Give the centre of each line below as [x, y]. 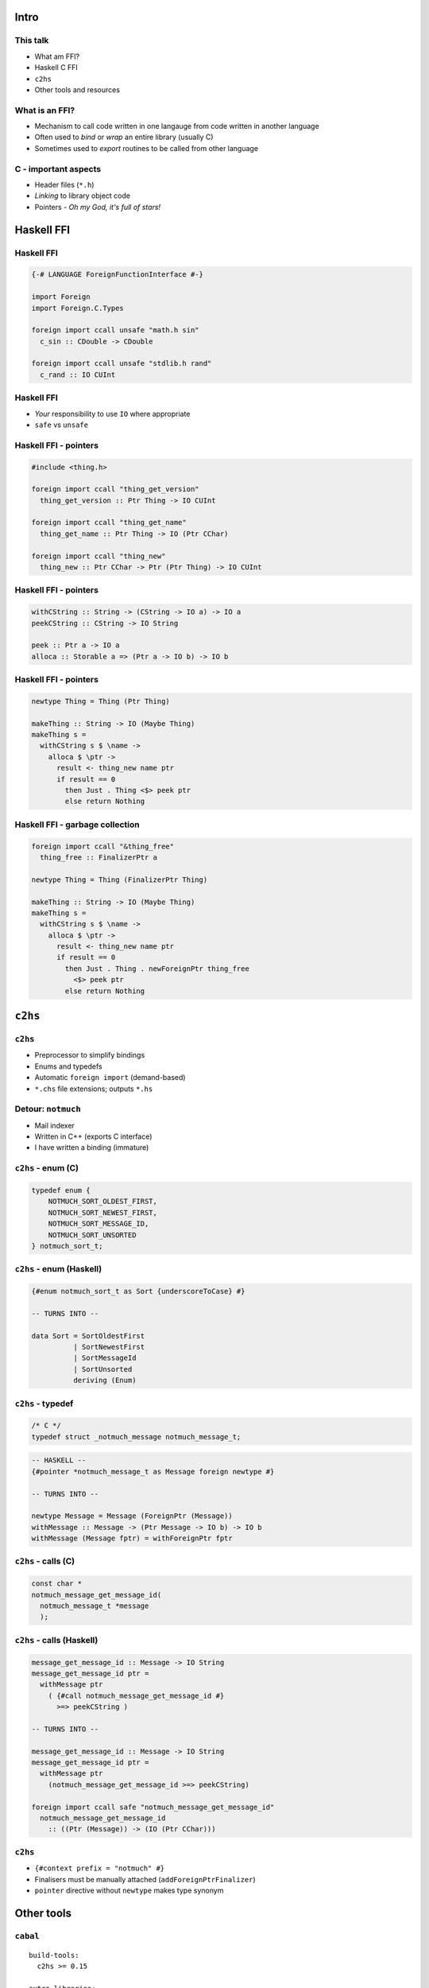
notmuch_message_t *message [95, 1606]
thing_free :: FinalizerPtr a [99, 857]
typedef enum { [61, 1190]
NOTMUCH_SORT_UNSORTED [92, 1235]
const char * [57, 1584]
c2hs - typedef [44, 1404]
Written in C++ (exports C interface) [93, 1136]
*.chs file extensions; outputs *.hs [94, 1089]
